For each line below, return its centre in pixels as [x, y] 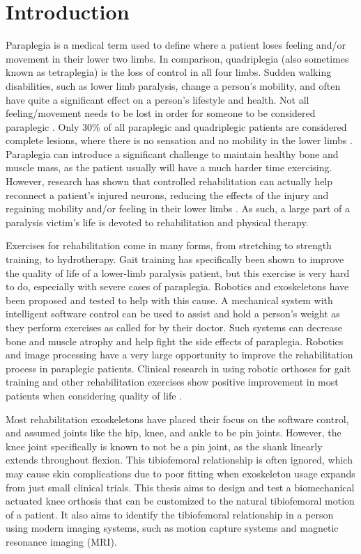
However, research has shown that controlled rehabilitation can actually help [169, 181]
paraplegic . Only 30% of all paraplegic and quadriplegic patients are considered [176, 126]
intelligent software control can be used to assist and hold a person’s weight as [173, 314]
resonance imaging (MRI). [61, 541]
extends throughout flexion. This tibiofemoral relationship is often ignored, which [179, 460]
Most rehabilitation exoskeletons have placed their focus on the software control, [177, 419]
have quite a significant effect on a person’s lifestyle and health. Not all [158, 99]
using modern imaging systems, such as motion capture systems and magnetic [172, 528]
